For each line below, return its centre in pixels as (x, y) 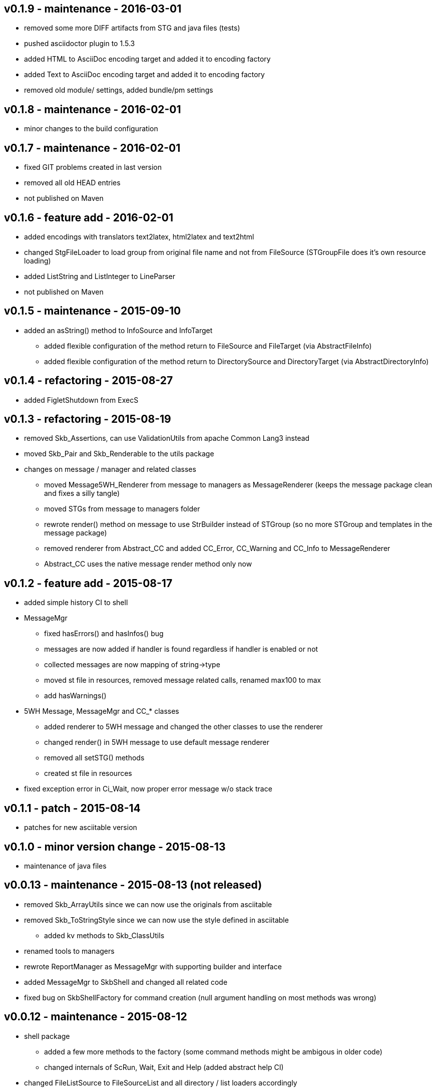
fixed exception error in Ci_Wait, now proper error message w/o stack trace (148, 789)
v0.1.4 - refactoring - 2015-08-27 (89, 381)
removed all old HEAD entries (72, 183)
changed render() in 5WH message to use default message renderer (157, 742)
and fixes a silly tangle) (82, 493)
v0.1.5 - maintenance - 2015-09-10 (93, 311)
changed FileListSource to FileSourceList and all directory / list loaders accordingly (161, 1082)
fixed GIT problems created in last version (93, 167)
